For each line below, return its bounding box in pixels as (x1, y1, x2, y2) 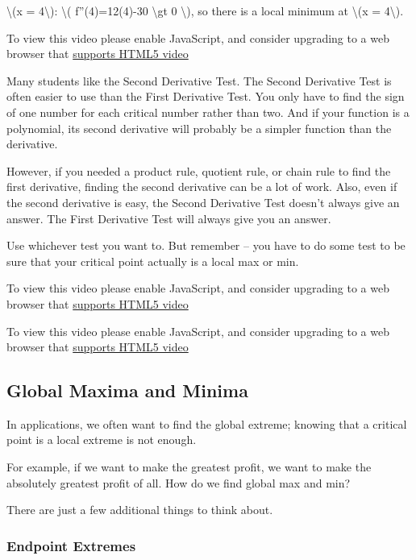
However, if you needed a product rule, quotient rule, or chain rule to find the (6, 162, 391, 179)
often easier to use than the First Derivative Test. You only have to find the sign (6, 88, 405, 105)
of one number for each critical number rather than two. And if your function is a (6, 103, 410, 120)
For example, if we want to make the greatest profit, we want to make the (6, 458, 372, 475)
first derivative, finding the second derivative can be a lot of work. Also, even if (6, 178, 397, 195)
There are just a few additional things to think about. (6, 501, 273, 518)
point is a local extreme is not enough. (6, 431, 197, 448)
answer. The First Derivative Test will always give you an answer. (6, 209, 331, 226)
